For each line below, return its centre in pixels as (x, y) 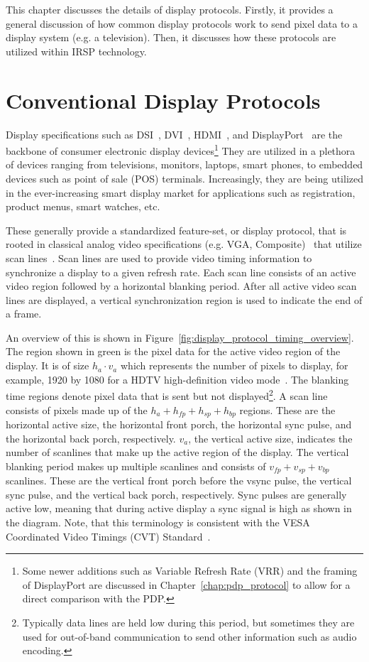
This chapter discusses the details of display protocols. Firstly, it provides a (170, 9)
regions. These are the (287, 409)
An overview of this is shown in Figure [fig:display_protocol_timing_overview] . (180, 337)
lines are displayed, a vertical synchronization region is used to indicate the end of (184, 299)
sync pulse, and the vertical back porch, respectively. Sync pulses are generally (176, 494)
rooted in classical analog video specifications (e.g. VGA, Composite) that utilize (184, 244)
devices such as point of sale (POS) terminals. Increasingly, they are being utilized (184, 178)
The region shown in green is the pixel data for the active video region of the (173, 351)
